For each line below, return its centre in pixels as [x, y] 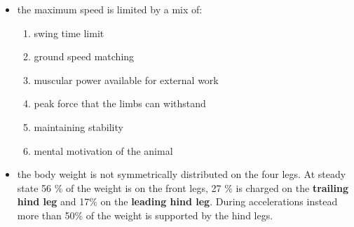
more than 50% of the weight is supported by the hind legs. [145, 215]
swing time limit [69, 33]
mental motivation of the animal [103, 150]
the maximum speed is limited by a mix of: [110, 9]
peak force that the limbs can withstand [120, 103]
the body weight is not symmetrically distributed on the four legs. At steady [182, 174]
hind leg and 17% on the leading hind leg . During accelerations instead [177, 201]
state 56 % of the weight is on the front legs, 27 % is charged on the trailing [183, 187]
